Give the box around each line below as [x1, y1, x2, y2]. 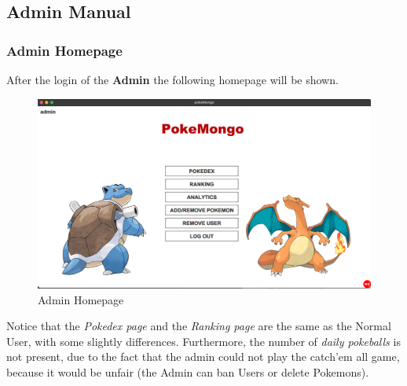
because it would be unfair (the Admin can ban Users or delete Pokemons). [6, 363, 369, 380]
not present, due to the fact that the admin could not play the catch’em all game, [6, 348, 400, 365]
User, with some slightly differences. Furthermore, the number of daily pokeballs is [6, 333, 401, 349]
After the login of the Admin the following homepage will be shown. [6, 72, 339, 87]
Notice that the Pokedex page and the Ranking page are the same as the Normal [6, 318, 391, 334]
